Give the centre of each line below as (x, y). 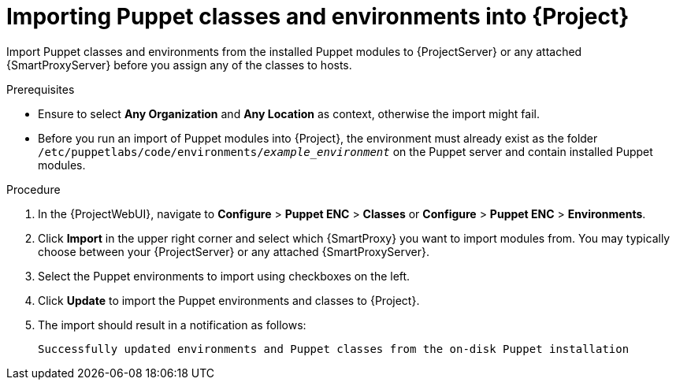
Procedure (33, 189)
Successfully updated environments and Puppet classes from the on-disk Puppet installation (334, 349)
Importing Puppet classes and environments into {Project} (318, 17)
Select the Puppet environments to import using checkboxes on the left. (224, 276)
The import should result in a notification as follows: (172, 325)
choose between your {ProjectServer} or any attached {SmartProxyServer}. (234, 251)
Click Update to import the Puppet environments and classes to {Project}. (229, 300)
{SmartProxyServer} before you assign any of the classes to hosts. (179, 65)
